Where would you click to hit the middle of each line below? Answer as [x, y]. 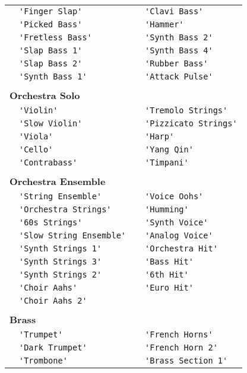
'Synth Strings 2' [61, 275]
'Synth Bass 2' [179, 37]
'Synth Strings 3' [61, 262]
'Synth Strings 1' [61, 248]
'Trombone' [43, 361]
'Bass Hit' [169, 262]
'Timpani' [167, 162]
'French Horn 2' [181, 348]
